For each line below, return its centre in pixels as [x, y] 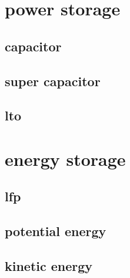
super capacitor [53, 81]
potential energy [56, 231]
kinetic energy [49, 266]
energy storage [65, 158]
